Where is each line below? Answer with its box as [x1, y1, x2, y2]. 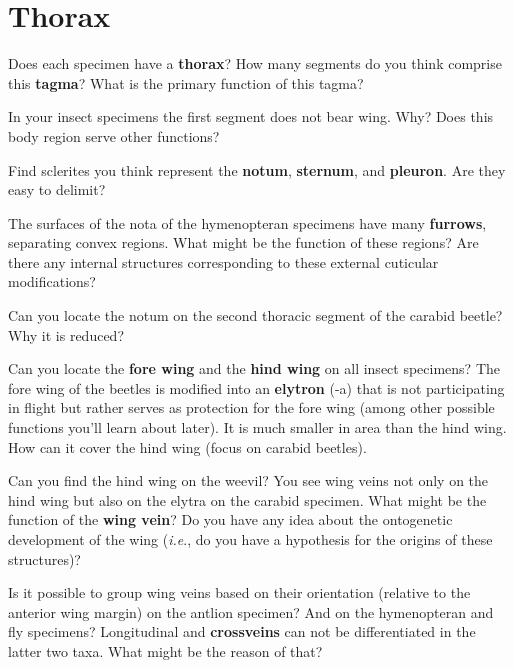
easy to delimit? [8, 179, 106, 200]
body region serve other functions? [8, 125, 220, 146]
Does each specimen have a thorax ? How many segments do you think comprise [8, 53, 502, 74]
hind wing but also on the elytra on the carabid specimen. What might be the [8, 489, 487, 510]
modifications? [8, 271, 96, 292]
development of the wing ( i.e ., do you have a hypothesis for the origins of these [8, 529, 493, 549]
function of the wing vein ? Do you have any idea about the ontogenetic [8, 509, 453, 530]
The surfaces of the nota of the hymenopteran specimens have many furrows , [8, 212, 487, 233]
